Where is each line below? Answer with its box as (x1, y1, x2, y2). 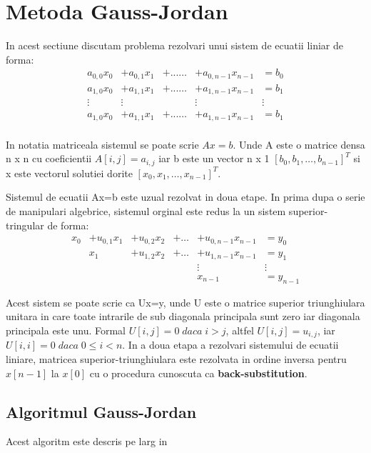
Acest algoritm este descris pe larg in (6, 434, 168, 449)
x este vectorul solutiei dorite (6, 165, 133, 180)
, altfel (225, 322, 254, 337)
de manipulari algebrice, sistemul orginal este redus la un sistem (6, 204, 286, 219)
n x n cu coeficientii (6, 151, 92, 166)
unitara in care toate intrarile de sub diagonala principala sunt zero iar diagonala (6, 309, 360, 324)
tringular (6, 217, 44, 232)
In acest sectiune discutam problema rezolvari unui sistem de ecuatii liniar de (6, 38, 344, 53)
